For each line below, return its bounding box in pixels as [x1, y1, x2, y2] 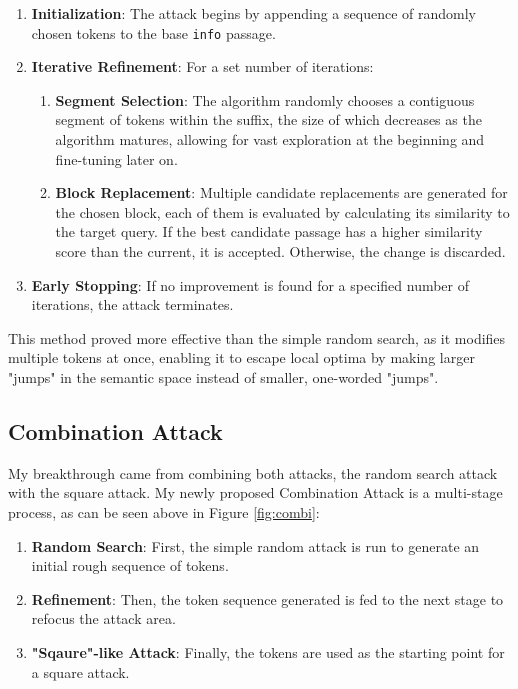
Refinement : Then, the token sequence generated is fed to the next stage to [31, 588, 504, 609]
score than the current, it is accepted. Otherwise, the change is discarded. [55, 241, 506, 261]
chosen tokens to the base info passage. [31, 22, 276, 43]
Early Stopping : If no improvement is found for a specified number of [31, 274, 470, 295]
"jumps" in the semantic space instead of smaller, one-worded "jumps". [8, 366, 439, 387]
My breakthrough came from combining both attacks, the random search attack [8, 462, 498, 483]
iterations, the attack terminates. [31, 294, 234, 315]
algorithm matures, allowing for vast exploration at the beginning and [55, 129, 485, 150]
